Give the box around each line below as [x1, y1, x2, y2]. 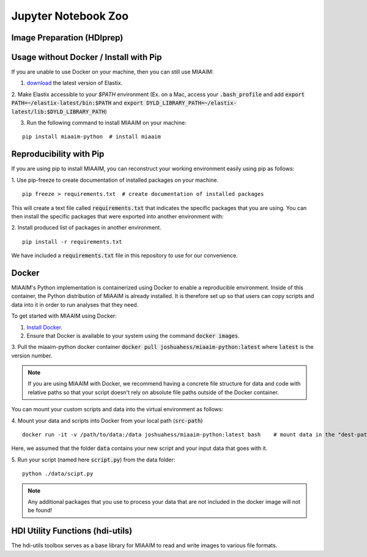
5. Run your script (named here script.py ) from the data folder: [11, 456, 176, 463]
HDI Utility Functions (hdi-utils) [11, 526, 133, 536]
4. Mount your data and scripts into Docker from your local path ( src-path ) [11, 417, 203, 424]
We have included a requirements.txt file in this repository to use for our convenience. [11, 252, 238, 260]
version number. [11, 352, 53, 359]
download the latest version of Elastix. [26, 80, 123, 87]
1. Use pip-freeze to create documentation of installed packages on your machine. [11, 176, 219, 184]
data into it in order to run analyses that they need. [11, 301, 139, 308]
